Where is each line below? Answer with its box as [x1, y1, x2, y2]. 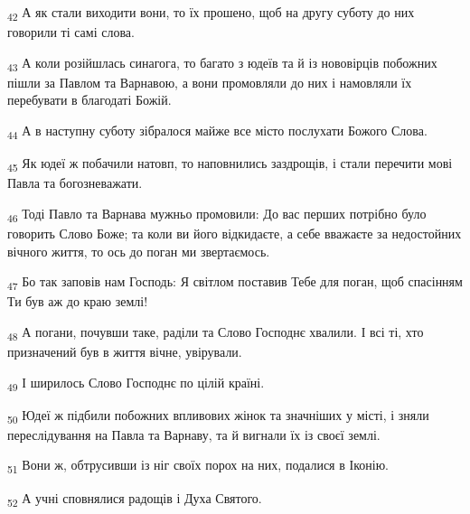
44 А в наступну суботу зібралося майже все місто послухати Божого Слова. [7, 121, 428, 142]
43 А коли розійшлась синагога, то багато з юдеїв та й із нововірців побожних [7, 52, 437, 74]
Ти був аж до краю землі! [7, 292, 148, 311]
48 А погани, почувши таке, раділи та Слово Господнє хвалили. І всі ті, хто [7, 322, 424, 343]
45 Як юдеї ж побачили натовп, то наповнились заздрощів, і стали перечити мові [7, 154, 453, 174]
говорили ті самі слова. [7, 23, 135, 42]
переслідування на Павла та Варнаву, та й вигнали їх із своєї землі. [7, 425, 381, 444]
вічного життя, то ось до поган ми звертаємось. [7, 241, 270, 260]
